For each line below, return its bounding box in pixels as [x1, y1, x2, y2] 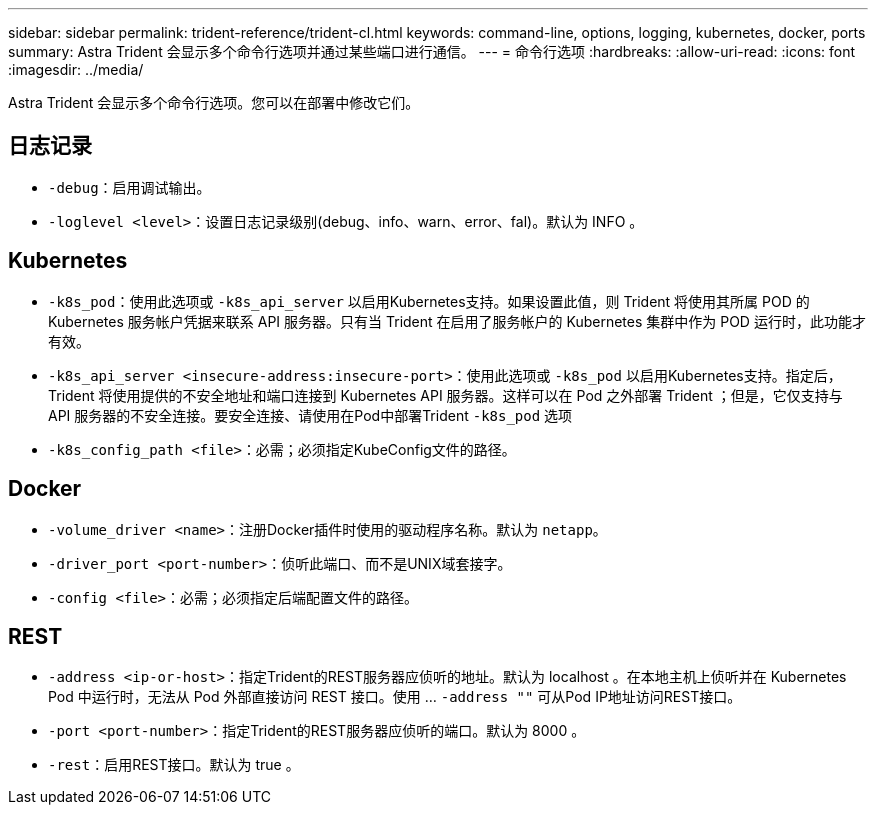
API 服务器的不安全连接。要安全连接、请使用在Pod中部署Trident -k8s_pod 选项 [48, 406, 573, 424]
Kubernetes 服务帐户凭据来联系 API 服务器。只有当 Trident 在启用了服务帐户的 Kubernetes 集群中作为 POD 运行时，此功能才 [48, 312, 866, 330]
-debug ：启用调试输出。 [48, 178, 211, 196]
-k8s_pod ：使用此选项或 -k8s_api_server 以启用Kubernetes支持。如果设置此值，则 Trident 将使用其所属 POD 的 [48, 292, 810, 310]
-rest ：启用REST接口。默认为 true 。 [48, 756, 300, 774]
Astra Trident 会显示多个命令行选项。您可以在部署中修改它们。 [8, 94, 420, 111]
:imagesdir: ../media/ [8, 61, 144, 78]
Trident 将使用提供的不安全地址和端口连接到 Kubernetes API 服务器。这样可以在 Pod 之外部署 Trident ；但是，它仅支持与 [48, 386, 843, 404]
